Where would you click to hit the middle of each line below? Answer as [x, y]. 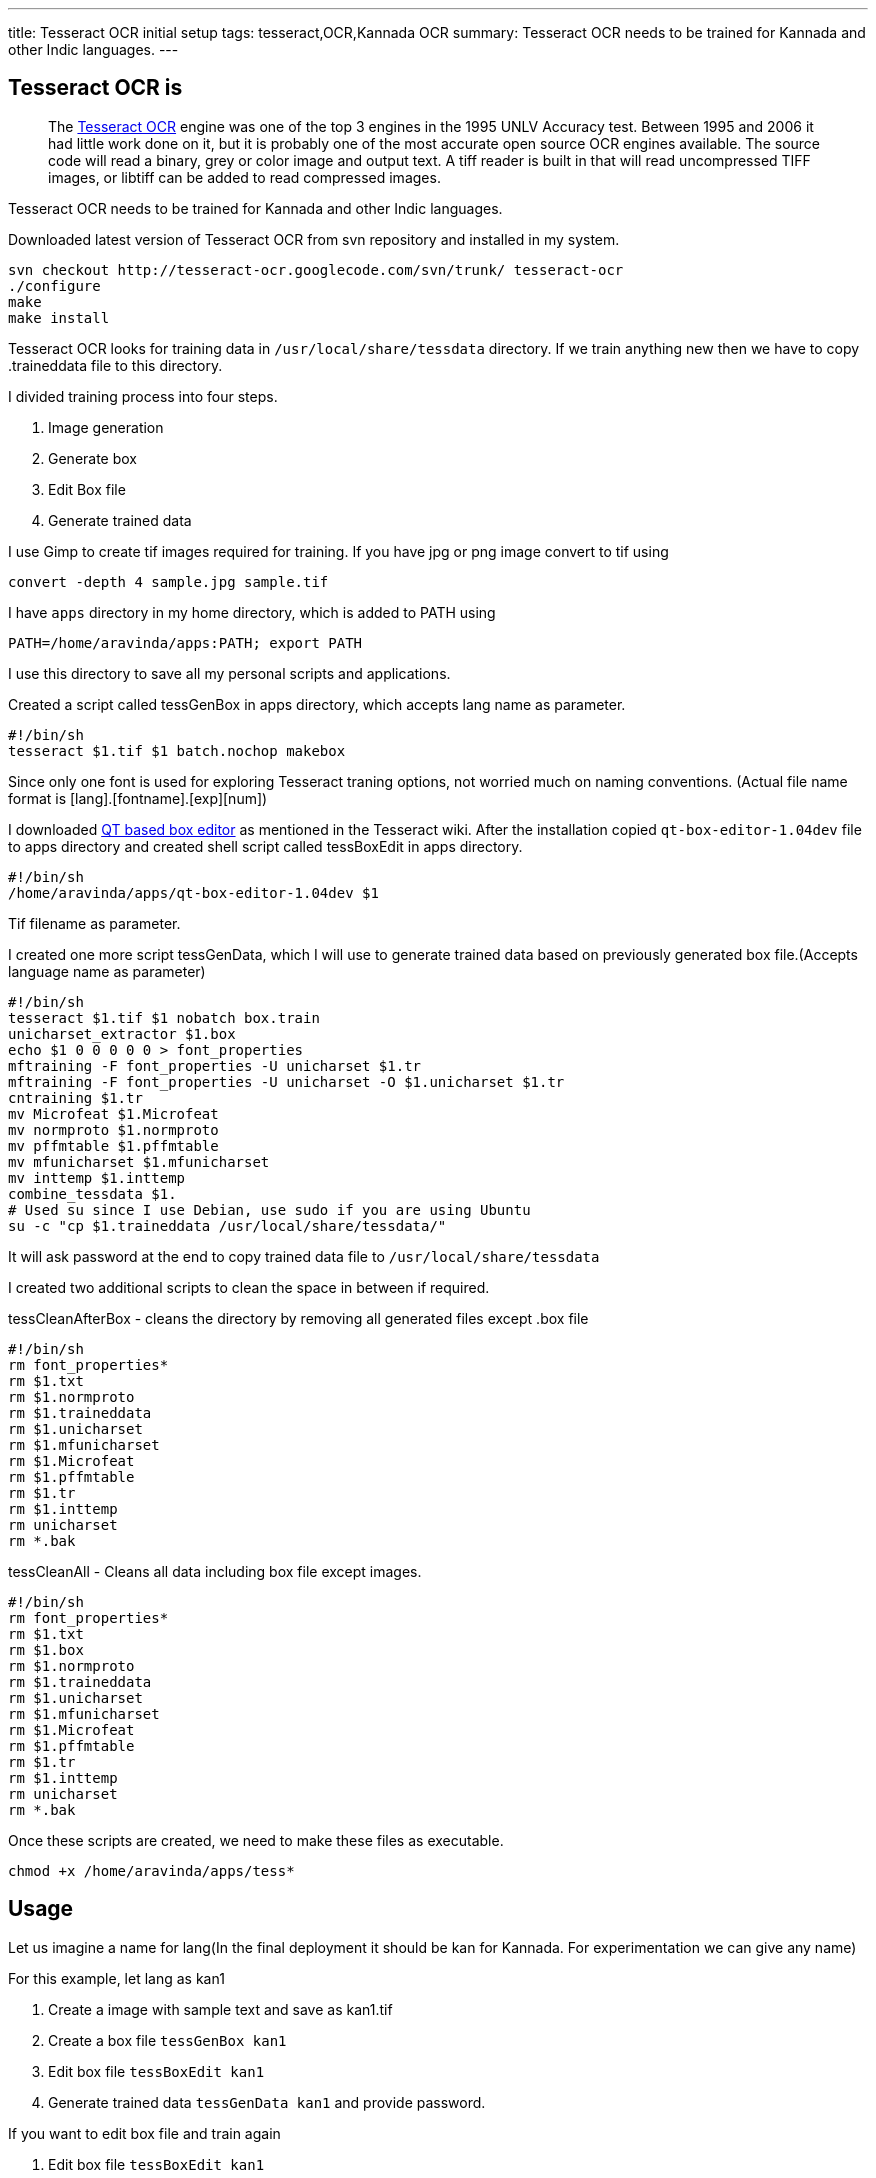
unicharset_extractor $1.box [122, 1033]
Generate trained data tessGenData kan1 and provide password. [267, 2102]
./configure [54, 285]
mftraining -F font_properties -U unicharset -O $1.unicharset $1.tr [286, 1081]
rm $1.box [46, 1649]
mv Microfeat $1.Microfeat [113, 1113]
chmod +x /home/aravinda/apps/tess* [151, 1870]
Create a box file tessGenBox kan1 [167, 2040]
